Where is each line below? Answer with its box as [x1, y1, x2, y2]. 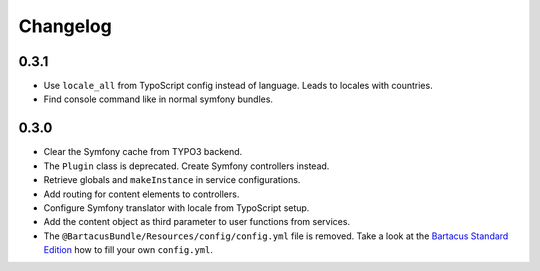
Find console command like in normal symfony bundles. [43, 93, 274, 105]
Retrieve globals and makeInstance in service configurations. [43, 174, 301, 186]
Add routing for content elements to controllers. [43, 188, 240, 200]
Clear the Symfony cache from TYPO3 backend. [43, 146, 243, 158]
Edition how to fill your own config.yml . [43, 244, 214, 256]
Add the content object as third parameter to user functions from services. [43, 216, 350, 228]
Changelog [18, 15, 112, 37]
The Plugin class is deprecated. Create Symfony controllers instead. [43, 160, 330, 172]
